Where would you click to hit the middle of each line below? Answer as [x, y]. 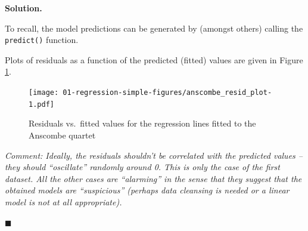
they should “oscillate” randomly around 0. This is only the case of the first [142, 167]
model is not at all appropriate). [63, 201]
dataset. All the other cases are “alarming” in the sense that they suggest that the [153, 178]
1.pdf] [41, 104]
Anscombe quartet [62, 135]
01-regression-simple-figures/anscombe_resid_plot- [167, 93]
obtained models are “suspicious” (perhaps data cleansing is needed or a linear [147, 190]
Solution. [24, 8]
